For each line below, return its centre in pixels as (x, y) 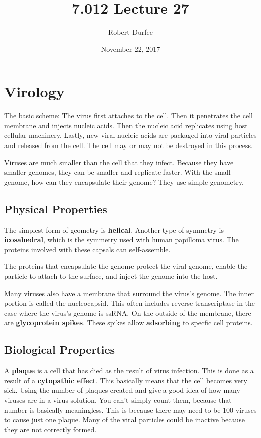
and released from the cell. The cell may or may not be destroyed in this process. (128, 145)
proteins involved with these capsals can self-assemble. (87, 249)
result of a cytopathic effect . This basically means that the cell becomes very (126, 380)
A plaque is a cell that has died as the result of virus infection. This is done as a (129, 371)
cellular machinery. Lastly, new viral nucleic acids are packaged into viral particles (130, 135)
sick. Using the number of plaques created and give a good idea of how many (122, 390)
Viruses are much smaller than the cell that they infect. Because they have (119, 162)
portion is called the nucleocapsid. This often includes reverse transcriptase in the (130, 303)
